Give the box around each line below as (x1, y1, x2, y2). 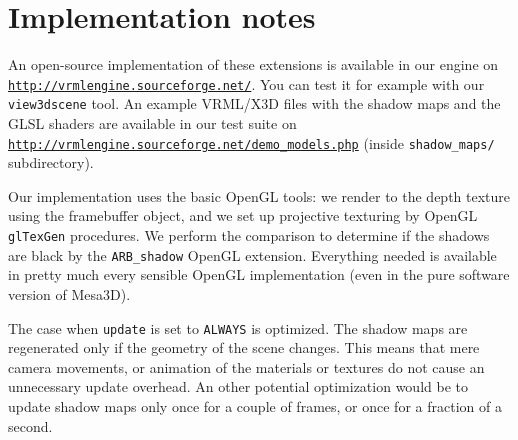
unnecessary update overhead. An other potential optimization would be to (8, 376, 468, 397)
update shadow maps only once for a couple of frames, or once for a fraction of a (8, 396, 502, 416)
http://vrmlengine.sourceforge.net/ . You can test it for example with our (8, 73, 485, 94)
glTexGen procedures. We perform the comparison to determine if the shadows (8, 225, 490, 246)
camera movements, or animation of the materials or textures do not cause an (8, 356, 485, 377)
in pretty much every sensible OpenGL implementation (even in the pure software (8, 264, 510, 285)
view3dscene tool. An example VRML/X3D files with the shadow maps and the (8, 93, 501, 114)
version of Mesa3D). (8, 283, 131, 304)
